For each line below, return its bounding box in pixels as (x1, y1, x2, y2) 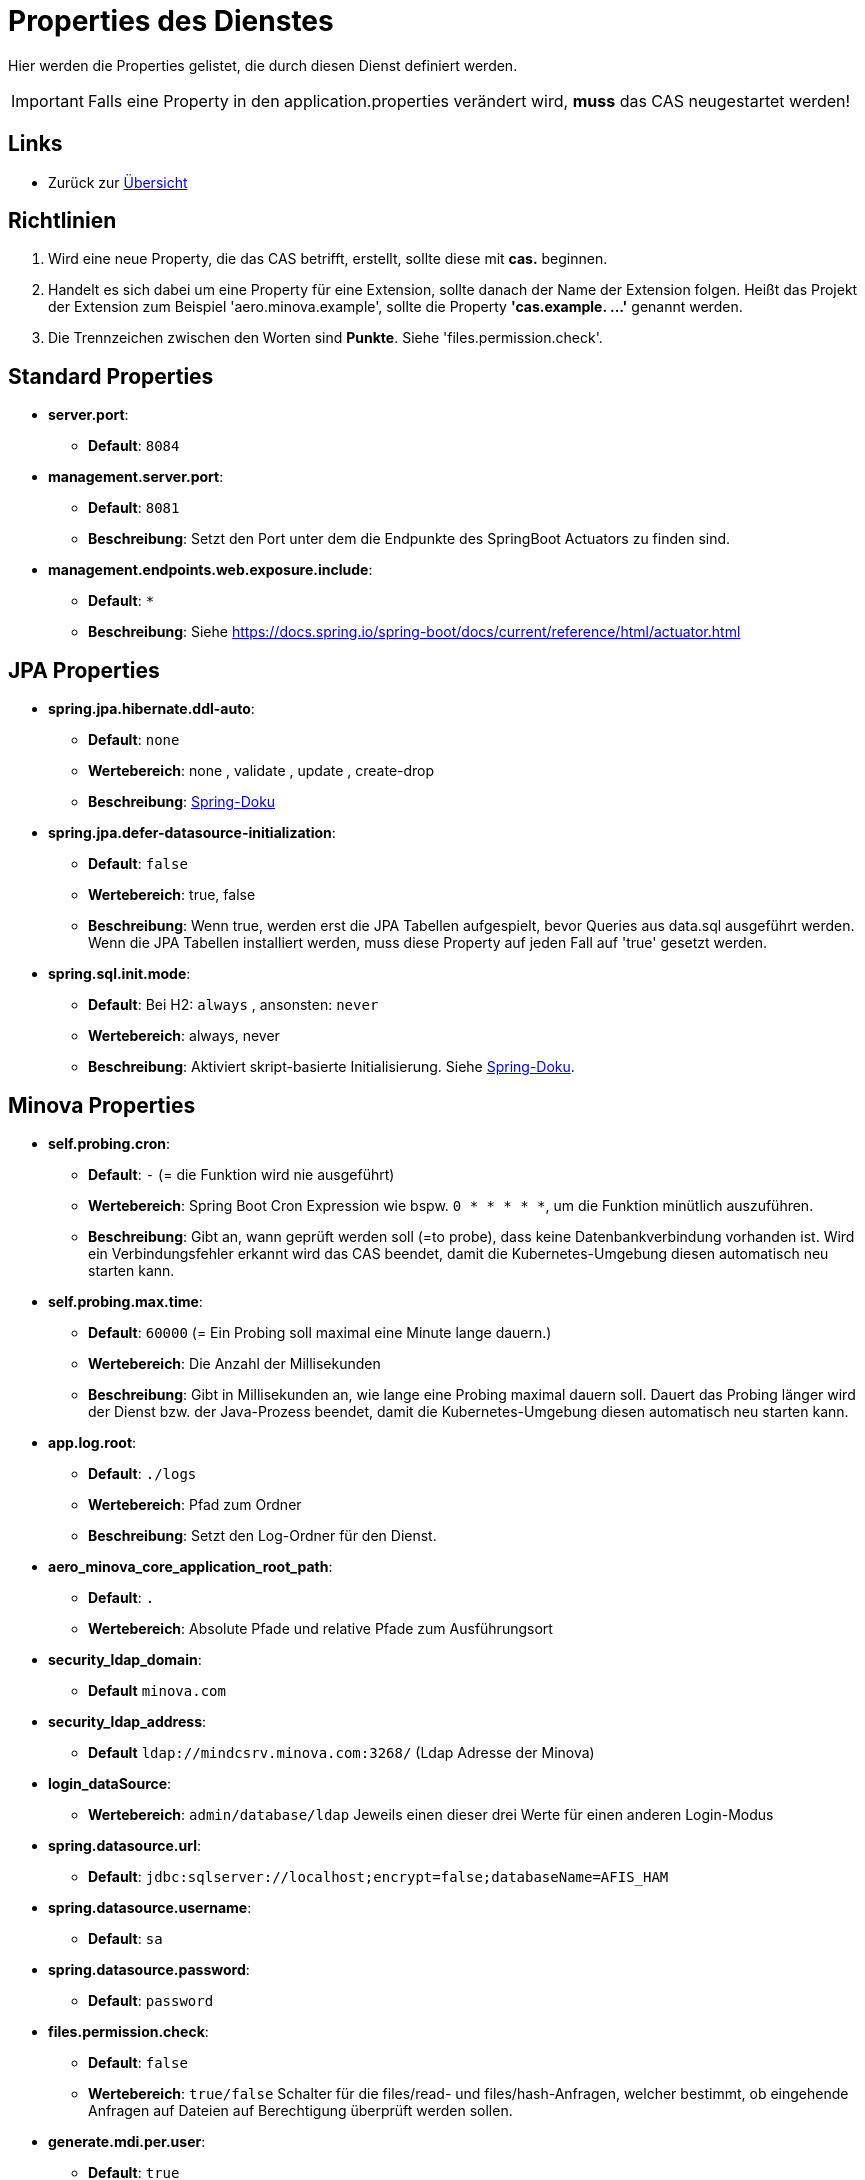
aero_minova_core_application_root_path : (48, 1557, 333, 1575)
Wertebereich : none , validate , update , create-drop (88, 762, 435, 780)
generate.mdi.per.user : (48, 2132, 206, 2150)
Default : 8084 (88, 437, 180, 455)
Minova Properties (8, 1092, 196, 1118)
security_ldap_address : (48, 1712, 207, 1730)
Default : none (88, 731, 180, 749)
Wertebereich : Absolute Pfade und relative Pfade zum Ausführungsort (88, 1619, 553, 1637)
